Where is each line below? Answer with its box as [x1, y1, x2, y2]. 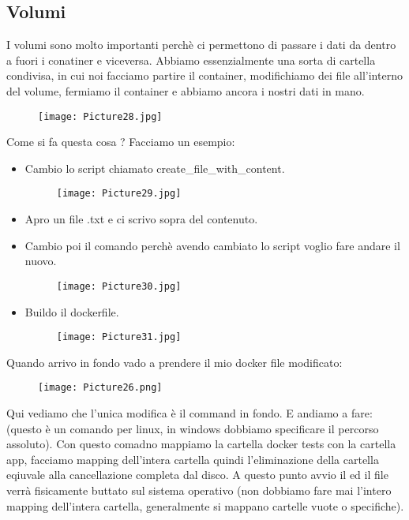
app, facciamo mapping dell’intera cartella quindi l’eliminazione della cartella [6, 451, 379, 467]
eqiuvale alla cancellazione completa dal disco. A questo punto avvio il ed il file [6, 466, 388, 483]
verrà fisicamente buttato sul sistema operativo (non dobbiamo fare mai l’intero [6, 481, 392, 498]
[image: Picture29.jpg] [56, 188, 182, 200]
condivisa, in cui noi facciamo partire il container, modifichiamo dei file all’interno [6, 67, 403, 84]
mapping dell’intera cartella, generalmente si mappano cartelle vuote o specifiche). [6, 497, 404, 514]
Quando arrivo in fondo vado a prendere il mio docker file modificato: [6, 354, 343, 370]
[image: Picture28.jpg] [38, 110, 163, 122]
